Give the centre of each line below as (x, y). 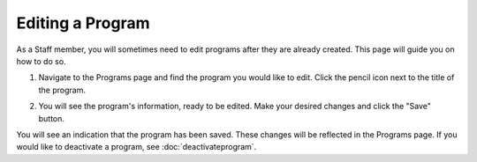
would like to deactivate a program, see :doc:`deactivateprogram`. (136, 147)
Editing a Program (83, 23)
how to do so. (41, 61)
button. (52, 118)
